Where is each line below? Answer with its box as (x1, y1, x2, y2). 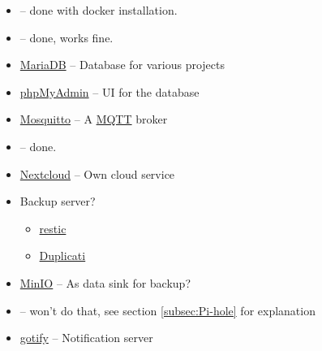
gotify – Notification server (19, 329, 153, 346)
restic (39, 219, 67, 236)
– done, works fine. (19, 28, 114, 45)
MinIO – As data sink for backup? (19, 274, 191, 291)
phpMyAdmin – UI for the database (19, 83, 200, 100)
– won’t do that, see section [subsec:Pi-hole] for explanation (19, 301, 316, 318)
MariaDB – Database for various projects (19, 56, 225, 73)
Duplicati (39, 247, 86, 264)
